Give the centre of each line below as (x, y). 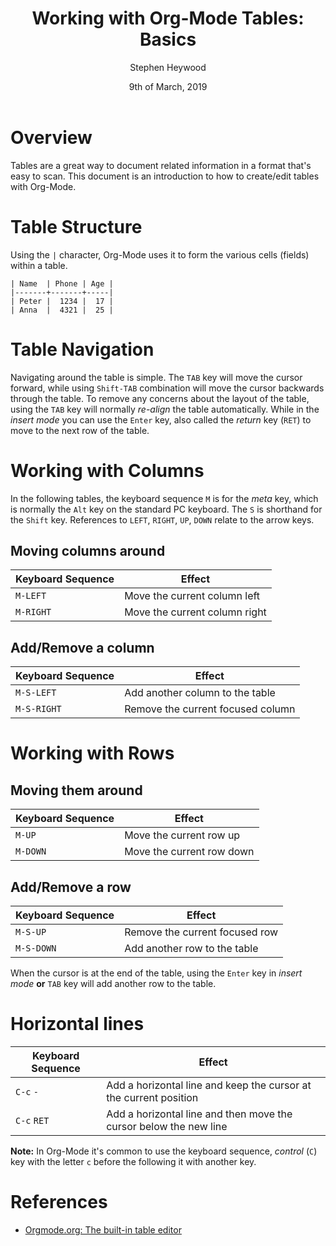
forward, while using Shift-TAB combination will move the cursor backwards (167, 388)
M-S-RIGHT (38, 709)
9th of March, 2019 (168, 86)
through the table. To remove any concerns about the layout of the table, (160, 398)
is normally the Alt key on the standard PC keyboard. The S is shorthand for (166, 509)
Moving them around (76, 790)
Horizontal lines (77, 1024)
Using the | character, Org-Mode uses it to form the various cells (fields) (160, 254)
